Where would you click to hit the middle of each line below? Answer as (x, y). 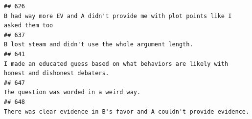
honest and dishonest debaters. (57, 73)
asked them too (29, 26)
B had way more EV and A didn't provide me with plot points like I (118, 16)
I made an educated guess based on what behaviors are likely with (116, 64)
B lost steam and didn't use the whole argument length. (99, 45)
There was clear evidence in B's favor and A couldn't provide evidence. (127, 111)
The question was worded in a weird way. (72, 92)
